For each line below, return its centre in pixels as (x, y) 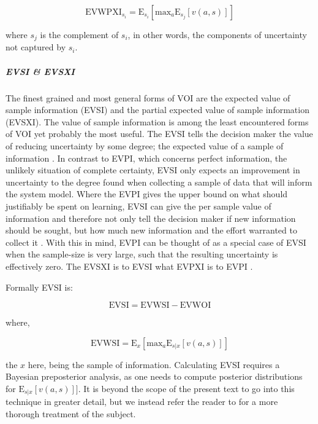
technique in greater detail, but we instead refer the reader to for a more (142, 402)
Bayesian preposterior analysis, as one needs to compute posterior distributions (154, 376)
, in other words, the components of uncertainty (217, 34)
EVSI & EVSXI (40, 71)
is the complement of (79, 34)
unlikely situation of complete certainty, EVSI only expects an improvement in (153, 170)
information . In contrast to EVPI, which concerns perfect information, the (146, 158)
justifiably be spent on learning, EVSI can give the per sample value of (138, 206)
